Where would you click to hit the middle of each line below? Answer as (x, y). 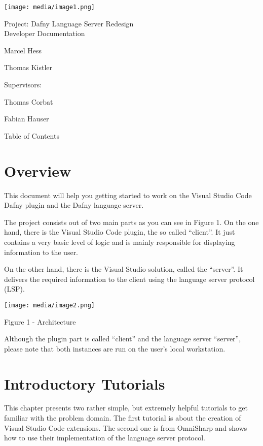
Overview (38, 170)
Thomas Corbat (29, 101)
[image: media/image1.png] (49, 7)
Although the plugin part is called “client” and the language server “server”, (123, 339)
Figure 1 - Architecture (40, 321)
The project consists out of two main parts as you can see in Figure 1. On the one (131, 222)
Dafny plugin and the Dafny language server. (74, 205)
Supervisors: (23, 85)
